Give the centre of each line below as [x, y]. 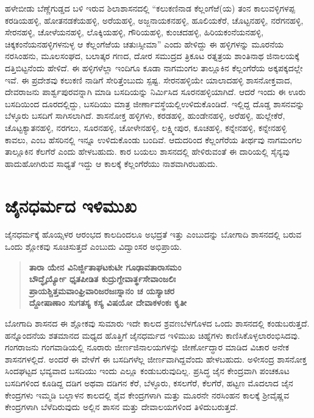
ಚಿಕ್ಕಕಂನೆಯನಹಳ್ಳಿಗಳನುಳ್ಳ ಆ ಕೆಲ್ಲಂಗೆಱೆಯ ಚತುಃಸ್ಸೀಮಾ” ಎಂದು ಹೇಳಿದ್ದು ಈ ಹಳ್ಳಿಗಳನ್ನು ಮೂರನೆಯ [145, 44]
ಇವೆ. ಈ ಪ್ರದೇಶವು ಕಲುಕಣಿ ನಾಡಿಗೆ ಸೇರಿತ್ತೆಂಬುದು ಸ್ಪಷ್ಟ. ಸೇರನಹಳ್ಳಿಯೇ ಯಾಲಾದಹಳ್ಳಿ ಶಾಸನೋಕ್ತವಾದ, [149, 80]
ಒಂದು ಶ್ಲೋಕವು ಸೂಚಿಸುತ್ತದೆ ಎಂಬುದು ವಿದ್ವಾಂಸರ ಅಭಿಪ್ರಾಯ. [94, 246]
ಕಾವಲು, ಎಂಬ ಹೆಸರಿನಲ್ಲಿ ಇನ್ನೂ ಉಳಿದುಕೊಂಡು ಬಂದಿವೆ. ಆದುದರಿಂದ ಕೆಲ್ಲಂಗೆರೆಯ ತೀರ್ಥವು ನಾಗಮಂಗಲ [154, 139]
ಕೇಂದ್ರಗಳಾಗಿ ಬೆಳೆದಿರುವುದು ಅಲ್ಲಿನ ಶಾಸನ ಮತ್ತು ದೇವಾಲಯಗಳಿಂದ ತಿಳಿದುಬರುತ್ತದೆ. [122, 407]
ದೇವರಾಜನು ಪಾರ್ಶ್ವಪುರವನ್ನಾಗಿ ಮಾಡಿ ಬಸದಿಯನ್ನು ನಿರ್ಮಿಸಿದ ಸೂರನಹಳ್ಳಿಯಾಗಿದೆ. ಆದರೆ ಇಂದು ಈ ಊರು [155, 92]
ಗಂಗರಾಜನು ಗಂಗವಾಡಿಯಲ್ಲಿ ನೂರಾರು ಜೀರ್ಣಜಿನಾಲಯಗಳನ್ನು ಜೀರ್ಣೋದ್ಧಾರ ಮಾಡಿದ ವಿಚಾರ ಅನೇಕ [147, 347]
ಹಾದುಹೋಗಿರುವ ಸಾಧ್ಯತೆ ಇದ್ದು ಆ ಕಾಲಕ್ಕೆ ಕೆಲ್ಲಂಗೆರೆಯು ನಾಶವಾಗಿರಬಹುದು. [112, 163]
